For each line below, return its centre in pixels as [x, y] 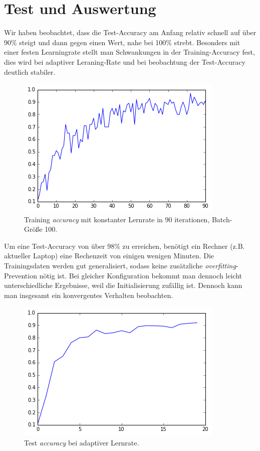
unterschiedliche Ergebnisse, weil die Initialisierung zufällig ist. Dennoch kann [123, 285]
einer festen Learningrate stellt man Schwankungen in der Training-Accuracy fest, [129, 52]
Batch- [222, 219]
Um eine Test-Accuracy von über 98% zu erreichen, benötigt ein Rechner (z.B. [124, 246]
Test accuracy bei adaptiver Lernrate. [82, 443]
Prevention [21, 275]
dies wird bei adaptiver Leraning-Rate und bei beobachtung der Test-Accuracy [125, 61]
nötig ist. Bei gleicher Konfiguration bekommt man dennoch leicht [141, 275]
